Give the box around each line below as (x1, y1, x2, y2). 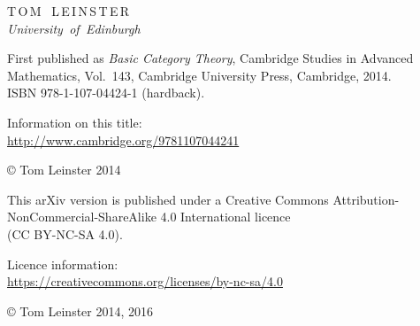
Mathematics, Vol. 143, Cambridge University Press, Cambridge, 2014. (7, 66, 392, 84)
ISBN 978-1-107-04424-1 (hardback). (7, 83, 205, 102)
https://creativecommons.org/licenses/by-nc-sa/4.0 (7, 272, 283, 291)
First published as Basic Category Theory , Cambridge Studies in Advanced (7, 49, 414, 67)
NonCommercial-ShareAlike (7, 207, 157, 226)
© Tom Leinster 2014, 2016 (7, 301, 154, 320)
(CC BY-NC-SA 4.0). (7, 224, 123, 243)
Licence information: (7, 254, 118, 273)
